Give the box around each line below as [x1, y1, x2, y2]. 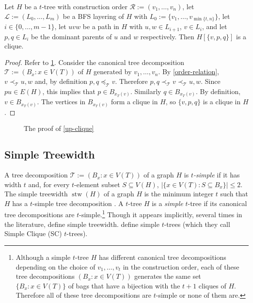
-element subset [74, 179, 120, 189]
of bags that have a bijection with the [68, 280, 180, 290]
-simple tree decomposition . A [32, 198, 124, 208]
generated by [94, 66, 132, 77]
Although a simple [16, 252, 71, 262]
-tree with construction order [42, 1, 127, 11]
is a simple [152, 198, 183, 208]
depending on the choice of [16, 261, 95, 271]
